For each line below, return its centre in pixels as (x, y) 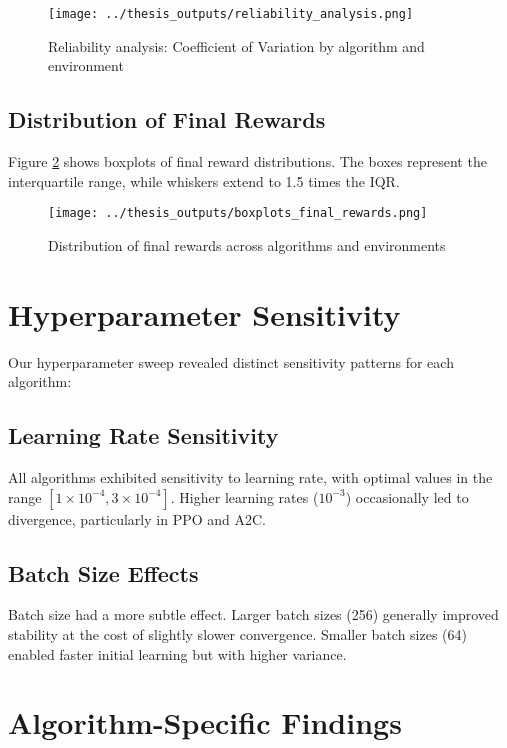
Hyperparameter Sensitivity (204, 313)
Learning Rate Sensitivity (143, 435)
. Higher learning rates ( (244, 496)
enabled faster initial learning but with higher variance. (177, 653)
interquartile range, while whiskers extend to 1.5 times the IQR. (204, 180)
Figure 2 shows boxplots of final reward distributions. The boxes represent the (247, 161)
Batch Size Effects (103, 572)
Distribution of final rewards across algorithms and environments (247, 244)
